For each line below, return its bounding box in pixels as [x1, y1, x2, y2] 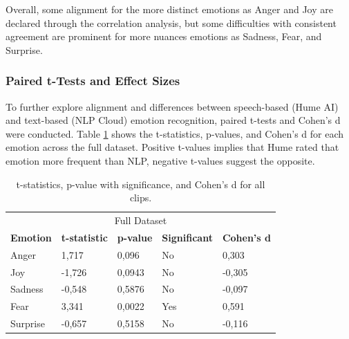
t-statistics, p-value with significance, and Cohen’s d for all [16, 176, 265, 191]
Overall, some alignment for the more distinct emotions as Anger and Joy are [6, 2, 333, 16]
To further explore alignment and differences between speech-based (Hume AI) [6, 99, 339, 113]
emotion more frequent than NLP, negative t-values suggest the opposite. [6, 153, 315, 167]
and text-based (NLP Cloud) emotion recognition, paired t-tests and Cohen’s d [6, 113, 341, 127]
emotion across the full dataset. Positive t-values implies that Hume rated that [6, 140, 339, 154]
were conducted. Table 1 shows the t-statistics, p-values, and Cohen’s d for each [6, 126, 344, 140]
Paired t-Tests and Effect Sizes [6, 72, 180, 89]
